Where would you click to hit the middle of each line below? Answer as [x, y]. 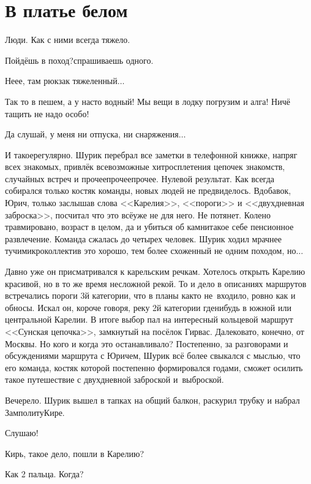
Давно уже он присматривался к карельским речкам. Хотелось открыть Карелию [155, 271]
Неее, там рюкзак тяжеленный [61, 81]
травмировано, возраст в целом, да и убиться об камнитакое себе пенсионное [149, 227]
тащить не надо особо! [47, 113]
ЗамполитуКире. [35, 412]
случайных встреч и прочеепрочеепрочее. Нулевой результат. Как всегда [140, 178]
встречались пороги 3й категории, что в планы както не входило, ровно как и [150, 295]
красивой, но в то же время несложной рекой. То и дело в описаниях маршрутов [156, 283]
